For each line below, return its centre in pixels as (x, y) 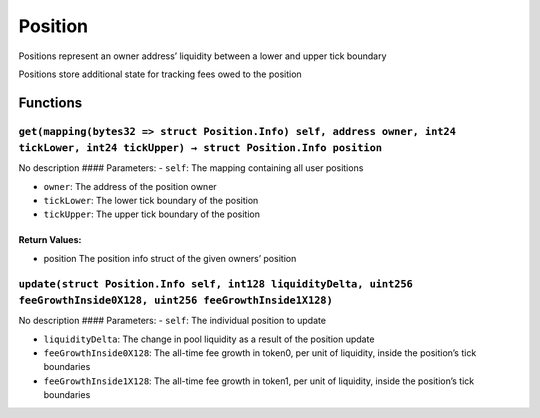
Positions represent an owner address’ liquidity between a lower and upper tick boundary (202, 56)
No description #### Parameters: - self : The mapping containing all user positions (191, 168)
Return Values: (50, 240)
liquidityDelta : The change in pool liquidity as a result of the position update (209, 339)
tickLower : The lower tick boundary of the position (151, 201)
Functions (50, 102)
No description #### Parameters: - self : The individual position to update (172, 321)
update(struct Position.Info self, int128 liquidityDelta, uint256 (216, 283)
